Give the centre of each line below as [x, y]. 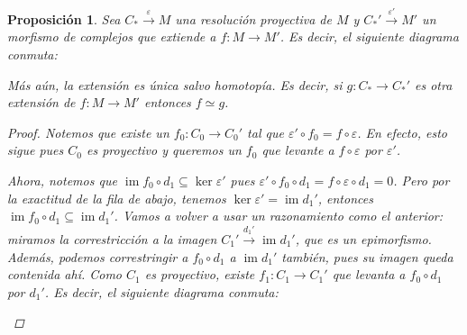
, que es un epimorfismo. [363, 238]
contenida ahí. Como [65, 274]
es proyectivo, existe [200, 274]
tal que [266, 132]
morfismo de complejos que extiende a [112, 36]
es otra [433, 84]
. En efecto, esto [402, 132]
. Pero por [421, 180]
